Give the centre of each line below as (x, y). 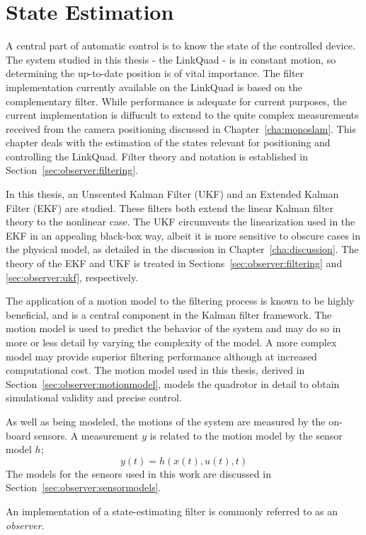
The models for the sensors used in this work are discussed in (138, 473)
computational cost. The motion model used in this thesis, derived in (155, 370)
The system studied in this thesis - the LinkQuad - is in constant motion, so (171, 59)
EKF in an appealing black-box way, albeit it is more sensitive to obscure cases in (183, 235)
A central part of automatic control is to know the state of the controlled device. (181, 46)
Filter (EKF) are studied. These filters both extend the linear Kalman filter (170, 207)
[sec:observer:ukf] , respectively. (72, 277)
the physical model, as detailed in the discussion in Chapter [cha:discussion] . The (182, 249)
